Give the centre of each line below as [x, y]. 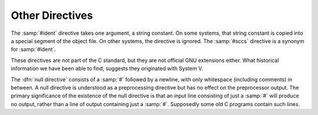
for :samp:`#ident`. [33, 50]
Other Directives [52, 15]
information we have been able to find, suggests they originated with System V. [107, 68]
